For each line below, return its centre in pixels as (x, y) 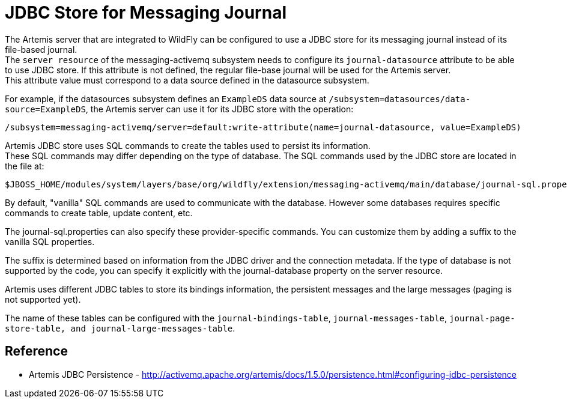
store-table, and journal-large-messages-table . (120, 328)
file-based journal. (41, 49)
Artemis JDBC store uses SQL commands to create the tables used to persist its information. (188, 145)
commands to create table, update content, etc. (99, 213)
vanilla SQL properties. (50, 241)
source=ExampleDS (45, 109)
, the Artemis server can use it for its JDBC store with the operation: (220, 109)
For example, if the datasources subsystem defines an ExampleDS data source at (166, 98)
